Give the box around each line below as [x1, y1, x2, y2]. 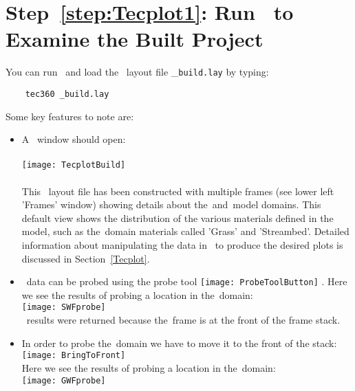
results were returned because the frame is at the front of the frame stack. [26, 313, 341, 327]
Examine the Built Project [6, 25, 263, 53]
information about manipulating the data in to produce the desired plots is [21, 238, 343, 252]
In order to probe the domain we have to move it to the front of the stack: [21, 335, 337, 350]
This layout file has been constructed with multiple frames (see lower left [21, 183, 334, 198]
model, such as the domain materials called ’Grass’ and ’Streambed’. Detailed [21, 224, 349, 238]
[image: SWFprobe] [21, 302, 106, 313]
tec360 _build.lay [25, 89, 109, 99]
